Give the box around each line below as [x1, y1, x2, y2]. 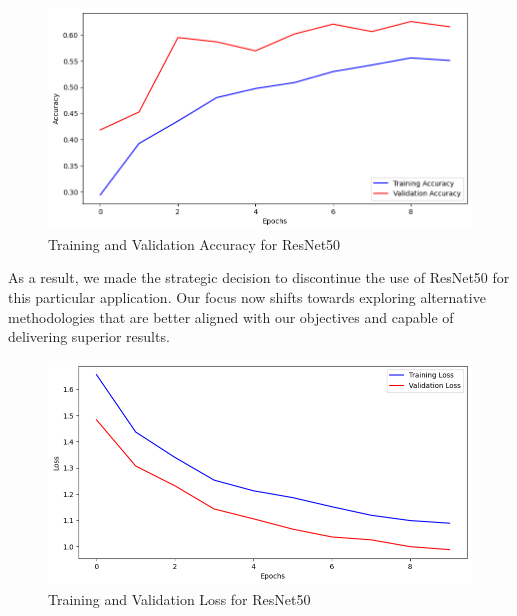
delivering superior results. [8, 326, 170, 347]
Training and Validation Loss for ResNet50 [48, 588, 311, 609]
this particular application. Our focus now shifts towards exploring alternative [8, 286, 486, 307]
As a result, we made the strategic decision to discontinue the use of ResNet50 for [8, 267, 510, 288]
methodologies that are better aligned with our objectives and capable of [8, 306, 454, 327]
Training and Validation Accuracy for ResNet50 [48, 233, 341, 254]
